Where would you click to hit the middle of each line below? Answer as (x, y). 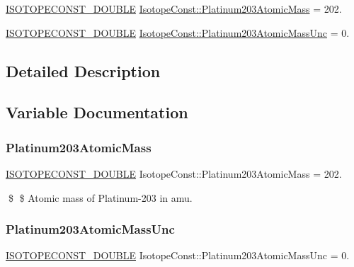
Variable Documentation (97, 112)
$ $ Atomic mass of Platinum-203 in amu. (100, 197)
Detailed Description (83, 70)
